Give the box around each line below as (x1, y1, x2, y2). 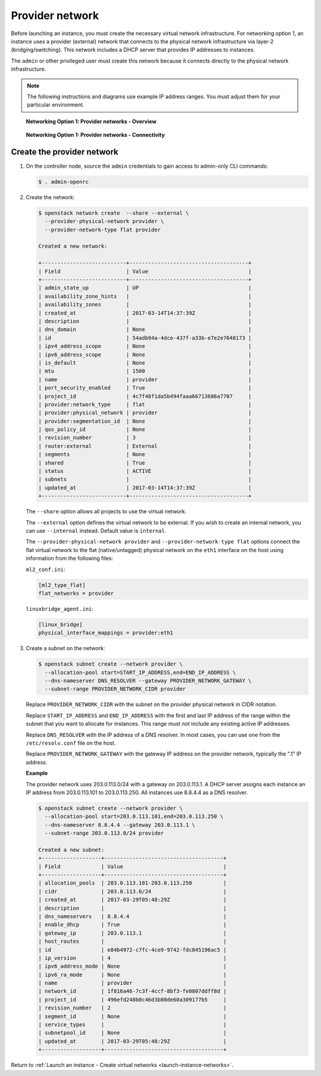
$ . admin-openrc (38, 178, 89, 185)
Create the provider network (11, 146, 119, 157)
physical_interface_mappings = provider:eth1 (38, 629, 174, 636)
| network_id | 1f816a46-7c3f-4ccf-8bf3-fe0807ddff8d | (38, 988, 227, 995)
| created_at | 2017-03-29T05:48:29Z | (38, 896, 227, 904)
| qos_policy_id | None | (38, 426, 252, 433)
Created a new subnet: (38, 846, 105, 853)
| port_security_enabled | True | (38, 384, 252, 391)
